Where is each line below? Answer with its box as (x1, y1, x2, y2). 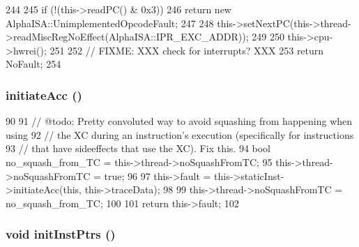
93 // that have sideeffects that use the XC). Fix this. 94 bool (6, 141, 271, 156)
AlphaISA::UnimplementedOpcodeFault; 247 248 (6, 15, 214, 30)
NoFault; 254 (6, 57, 61, 71)
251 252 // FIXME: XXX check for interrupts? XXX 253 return (49, 43, 324, 57)
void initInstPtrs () (6, 225, 116, 243)
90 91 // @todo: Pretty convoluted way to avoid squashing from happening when (6, 114, 353, 128)
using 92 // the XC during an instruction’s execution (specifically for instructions (6, 127, 354, 142)
